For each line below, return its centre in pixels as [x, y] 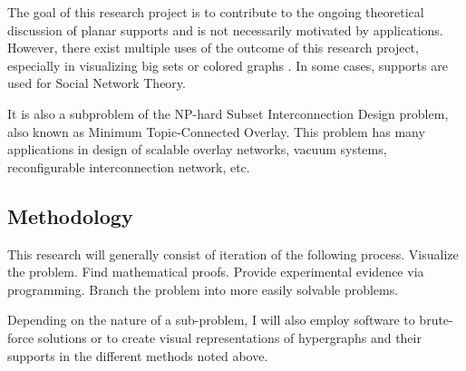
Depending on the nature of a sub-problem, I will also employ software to [211, 320]
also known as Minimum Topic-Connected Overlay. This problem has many [216, 131]
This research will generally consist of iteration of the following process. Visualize [233, 254]
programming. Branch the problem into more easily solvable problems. [203, 289]
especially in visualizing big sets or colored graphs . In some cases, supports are [228, 65]
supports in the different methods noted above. [138, 355]
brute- [436, 320]
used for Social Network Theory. [97, 83]
